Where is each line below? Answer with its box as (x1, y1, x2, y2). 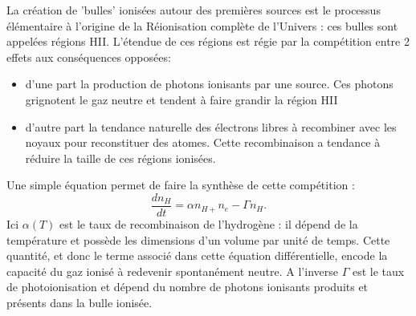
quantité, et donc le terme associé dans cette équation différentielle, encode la (6, 247, 388, 264)
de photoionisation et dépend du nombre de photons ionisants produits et (6, 278, 369, 295)
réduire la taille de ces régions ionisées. (25, 149, 216, 166)
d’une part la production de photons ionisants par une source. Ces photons (25, 75, 394, 92)
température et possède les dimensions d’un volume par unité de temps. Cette (6, 231, 390, 248)
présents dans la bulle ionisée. (6, 294, 153, 310)
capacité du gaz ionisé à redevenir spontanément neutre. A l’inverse (6, 262, 338, 279)
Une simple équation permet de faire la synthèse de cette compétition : (6, 176, 355, 193)
